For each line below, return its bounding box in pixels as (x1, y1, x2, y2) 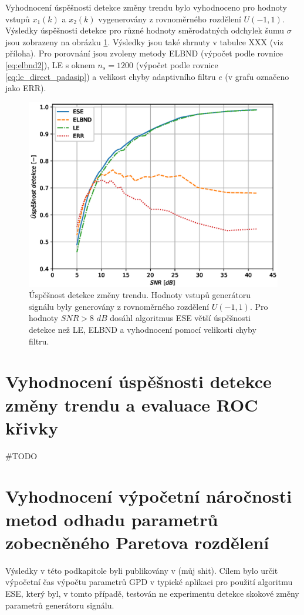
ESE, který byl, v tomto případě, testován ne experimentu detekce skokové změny (5, 587, 299, 599)
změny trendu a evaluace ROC (5, 392, 258, 416)
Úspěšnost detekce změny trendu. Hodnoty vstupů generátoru (29, 289, 251, 301)
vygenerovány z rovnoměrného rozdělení (98, 12, 241, 25)
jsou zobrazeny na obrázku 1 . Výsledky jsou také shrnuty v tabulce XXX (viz (5, 35, 283, 48)
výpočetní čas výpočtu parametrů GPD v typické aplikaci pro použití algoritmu (5, 576, 293, 588)
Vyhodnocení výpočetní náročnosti (5, 484, 292, 508)
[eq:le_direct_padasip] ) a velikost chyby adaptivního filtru (5, 70, 216, 82)
